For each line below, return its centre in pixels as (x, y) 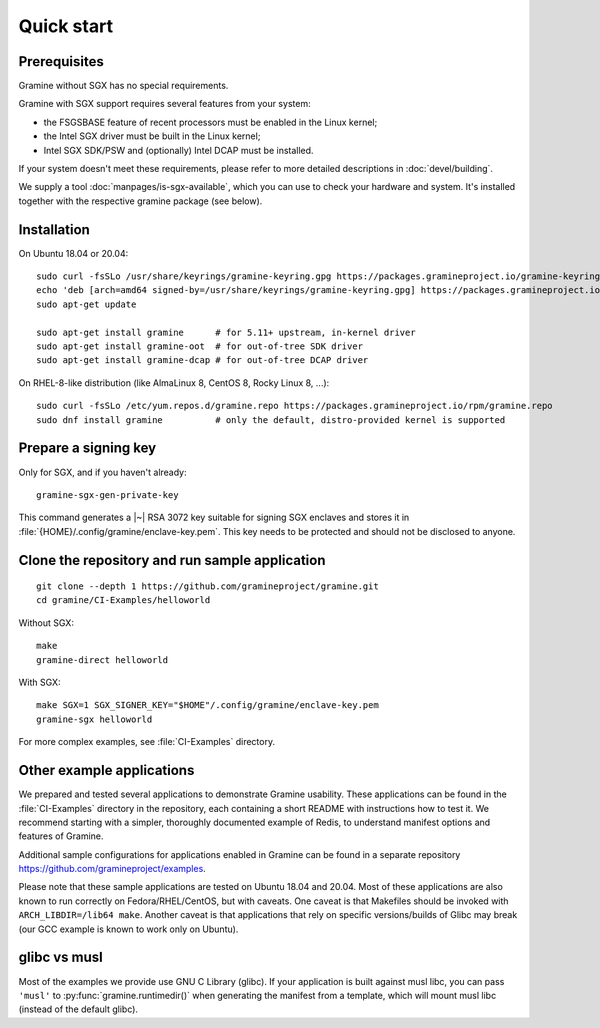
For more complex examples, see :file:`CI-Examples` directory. (146, 742)
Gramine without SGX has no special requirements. (123, 86)
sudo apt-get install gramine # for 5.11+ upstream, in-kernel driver (226, 332)
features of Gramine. (61, 836)
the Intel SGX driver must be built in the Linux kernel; (152, 136)
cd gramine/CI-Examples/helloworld (123, 600)
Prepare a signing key (87, 448)
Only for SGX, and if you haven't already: (102, 472)
